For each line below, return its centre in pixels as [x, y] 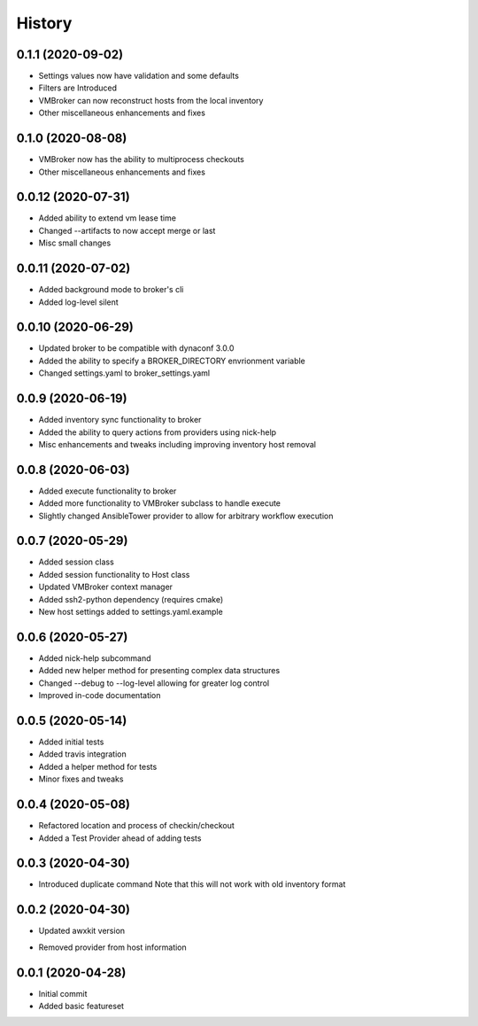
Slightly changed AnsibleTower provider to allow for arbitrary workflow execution [186, 516]
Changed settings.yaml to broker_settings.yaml [124, 373]
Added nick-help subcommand [95, 658]
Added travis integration [83, 754]
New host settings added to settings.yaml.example [131, 612]
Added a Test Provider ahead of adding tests [120, 838]
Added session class [76, 562]
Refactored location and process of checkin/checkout [136, 826]
